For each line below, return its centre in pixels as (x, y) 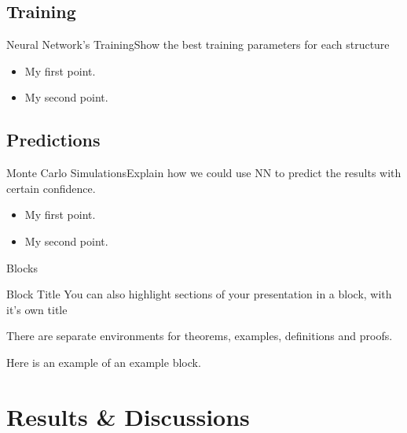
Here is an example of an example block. (104, 362)
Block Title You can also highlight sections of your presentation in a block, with (199, 294)
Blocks (22, 267)
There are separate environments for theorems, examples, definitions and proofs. (200, 336)
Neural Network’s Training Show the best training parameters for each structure (198, 44)
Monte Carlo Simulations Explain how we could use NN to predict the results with (204, 173)
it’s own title (37, 309)
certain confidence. (51, 188)
